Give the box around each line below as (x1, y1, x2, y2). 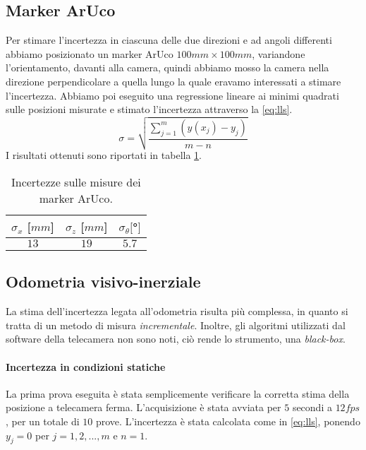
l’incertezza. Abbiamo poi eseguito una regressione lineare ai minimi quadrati (6, 88, 339, 102)
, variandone (252, 46, 305, 61)
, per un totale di (6, 414, 80, 429)
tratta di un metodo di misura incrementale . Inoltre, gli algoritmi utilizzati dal (6, 317, 346, 332)
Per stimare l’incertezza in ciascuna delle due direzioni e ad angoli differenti (6, 32, 332, 47)
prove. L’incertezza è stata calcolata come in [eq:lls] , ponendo (95, 414, 360, 429)
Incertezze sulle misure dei (11, 174, 141, 191)
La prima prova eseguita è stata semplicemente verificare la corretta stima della (6, 386, 350, 401)
